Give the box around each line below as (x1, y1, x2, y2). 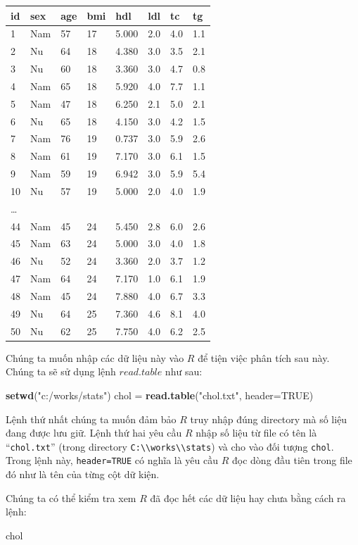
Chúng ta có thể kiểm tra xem (6, 490, 136, 505)
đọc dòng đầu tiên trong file (232, 453, 352, 468)
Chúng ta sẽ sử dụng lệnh (6, 364, 116, 379)
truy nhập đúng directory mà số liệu (190, 411, 347, 426)
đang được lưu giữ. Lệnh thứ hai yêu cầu (6, 425, 182, 440)
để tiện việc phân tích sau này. (198, 350, 330, 365)
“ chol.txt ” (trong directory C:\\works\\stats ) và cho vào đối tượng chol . (6, 439, 334, 453)
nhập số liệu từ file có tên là (196, 425, 317, 440)
